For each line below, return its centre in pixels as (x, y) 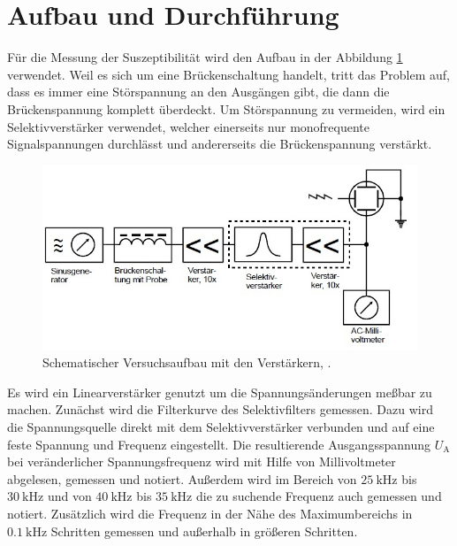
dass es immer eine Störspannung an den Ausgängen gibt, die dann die (198, 92)
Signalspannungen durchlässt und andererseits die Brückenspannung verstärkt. (220, 144)
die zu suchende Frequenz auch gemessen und (319, 496)
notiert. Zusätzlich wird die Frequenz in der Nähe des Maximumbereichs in (210, 513)
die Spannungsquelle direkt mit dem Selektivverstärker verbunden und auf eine (221, 427)
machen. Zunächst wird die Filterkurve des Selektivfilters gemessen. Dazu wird (221, 409)
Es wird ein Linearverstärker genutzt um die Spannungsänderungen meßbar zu (220, 392)
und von (69, 496)
